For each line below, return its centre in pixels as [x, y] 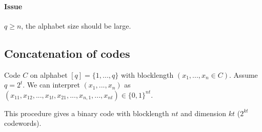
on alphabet [49, 74]
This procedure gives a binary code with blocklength [87, 113]
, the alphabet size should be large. [76, 25]
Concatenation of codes [67, 53]
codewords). [23, 123]
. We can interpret [51, 85]
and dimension [204, 113]
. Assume [244, 74]
